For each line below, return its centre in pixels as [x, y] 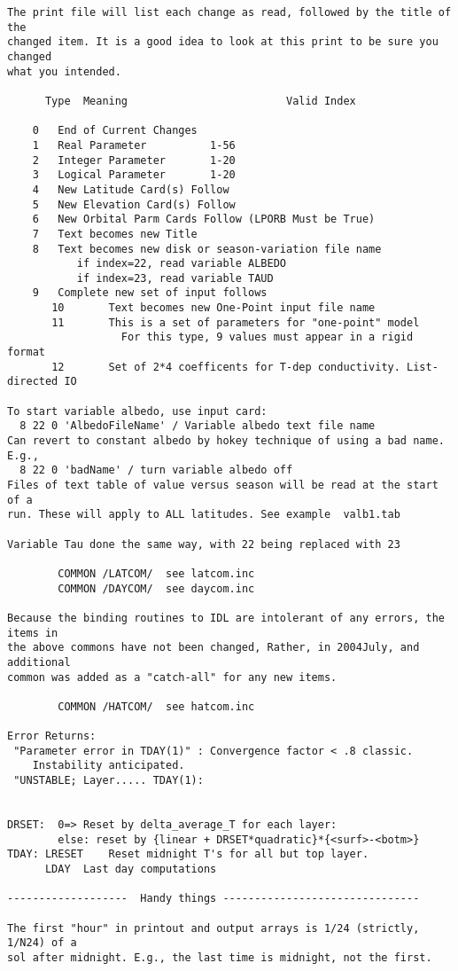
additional [39, 662]
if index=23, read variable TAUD [175, 278]
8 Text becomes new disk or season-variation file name [207, 249]
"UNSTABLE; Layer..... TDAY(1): [109, 781]
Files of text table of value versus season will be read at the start [223, 485]
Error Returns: [52, 736]
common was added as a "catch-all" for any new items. [172, 677]
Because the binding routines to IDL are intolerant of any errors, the [226, 618]
